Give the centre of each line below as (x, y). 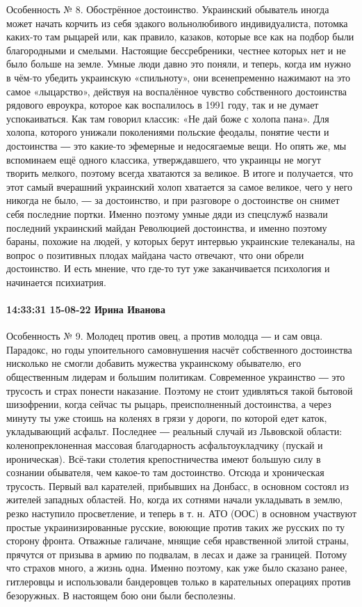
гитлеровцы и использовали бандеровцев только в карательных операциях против (179, 581)
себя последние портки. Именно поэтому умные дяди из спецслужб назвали (167, 213)
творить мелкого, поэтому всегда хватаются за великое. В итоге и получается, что (180, 173)
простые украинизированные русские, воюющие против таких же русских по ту (176, 527)
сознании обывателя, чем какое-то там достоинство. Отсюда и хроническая (165, 472)
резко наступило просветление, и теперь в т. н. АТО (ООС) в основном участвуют (182, 513)
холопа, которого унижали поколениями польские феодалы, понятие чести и (168, 132)
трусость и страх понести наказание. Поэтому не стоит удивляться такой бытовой (180, 390)
